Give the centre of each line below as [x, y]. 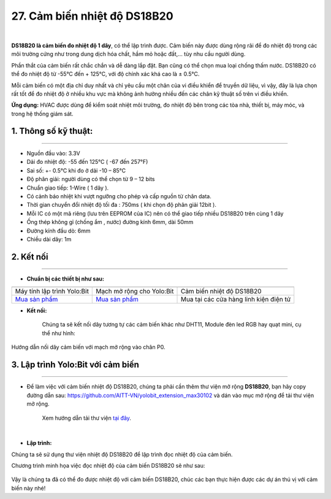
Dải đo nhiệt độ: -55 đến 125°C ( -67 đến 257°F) [87, 162]
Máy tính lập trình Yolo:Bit [52, 291]
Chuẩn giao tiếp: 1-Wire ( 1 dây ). [68, 188]
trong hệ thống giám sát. [42, 114]
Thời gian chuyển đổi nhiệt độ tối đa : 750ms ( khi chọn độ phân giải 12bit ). [122, 205]
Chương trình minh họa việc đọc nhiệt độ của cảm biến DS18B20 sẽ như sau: [108, 466]
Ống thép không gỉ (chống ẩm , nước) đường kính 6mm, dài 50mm [110, 222]
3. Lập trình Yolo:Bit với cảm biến [75, 364]
